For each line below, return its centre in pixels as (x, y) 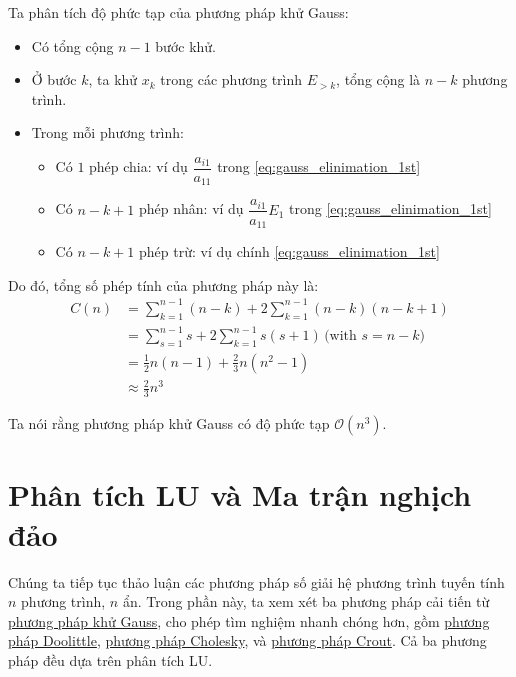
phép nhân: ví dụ (191, 208)
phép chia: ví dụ (138, 166)
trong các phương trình (231, 79)
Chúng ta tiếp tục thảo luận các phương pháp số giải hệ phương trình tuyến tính (256, 581)
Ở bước (54, 79)
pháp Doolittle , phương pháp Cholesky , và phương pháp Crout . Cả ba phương (247, 640)
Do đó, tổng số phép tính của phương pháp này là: (163, 284)
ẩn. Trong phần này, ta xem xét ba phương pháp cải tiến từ (306, 601)
